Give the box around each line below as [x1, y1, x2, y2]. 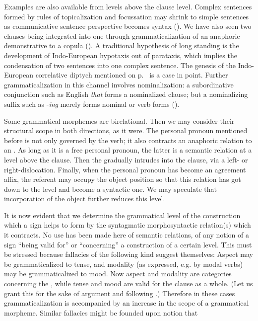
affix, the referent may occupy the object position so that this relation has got [4, 174, 241, 184]
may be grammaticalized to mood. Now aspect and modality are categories [4, 268, 232, 279]
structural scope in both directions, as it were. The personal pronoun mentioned [4, 125, 248, 136]
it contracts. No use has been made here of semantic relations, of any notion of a [4, 230, 249, 240]
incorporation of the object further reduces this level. [4, 193, 165, 204]
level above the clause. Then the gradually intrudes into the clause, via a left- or [4, 154, 248, 164]
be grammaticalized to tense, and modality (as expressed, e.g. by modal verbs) [4, 258, 243, 269]
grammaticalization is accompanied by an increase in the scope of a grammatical [4, 298, 249, 308]
